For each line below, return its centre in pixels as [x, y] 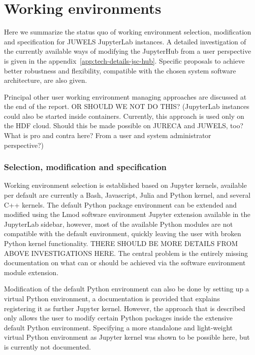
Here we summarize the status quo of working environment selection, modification [128, 32]
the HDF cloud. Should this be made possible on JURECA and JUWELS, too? [124, 125]
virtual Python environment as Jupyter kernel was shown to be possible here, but [127, 337]
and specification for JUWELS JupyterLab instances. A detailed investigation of [125, 41]
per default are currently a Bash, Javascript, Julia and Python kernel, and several [127, 195]
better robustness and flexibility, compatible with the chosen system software [120, 70]
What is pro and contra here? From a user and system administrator [108, 135]
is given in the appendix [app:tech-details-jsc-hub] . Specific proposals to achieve [124, 60]
